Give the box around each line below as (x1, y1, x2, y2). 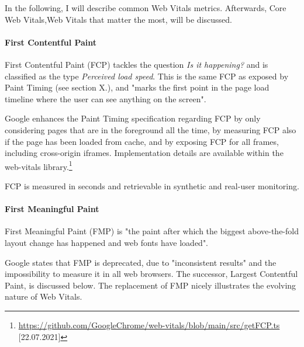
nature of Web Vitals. (5, 290, 82, 303)
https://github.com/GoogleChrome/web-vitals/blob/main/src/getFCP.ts (18, 318, 280, 331)
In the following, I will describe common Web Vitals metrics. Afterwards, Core (5, 2, 286, 13)
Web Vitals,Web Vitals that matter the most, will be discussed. (5, 13, 232, 25)
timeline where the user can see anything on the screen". (5, 92, 206, 105)
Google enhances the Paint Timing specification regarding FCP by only (5, 112, 261, 124)
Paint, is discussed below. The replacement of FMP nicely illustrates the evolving (5, 279, 296, 291)
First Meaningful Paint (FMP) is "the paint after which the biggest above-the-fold (5, 225, 299, 237)
